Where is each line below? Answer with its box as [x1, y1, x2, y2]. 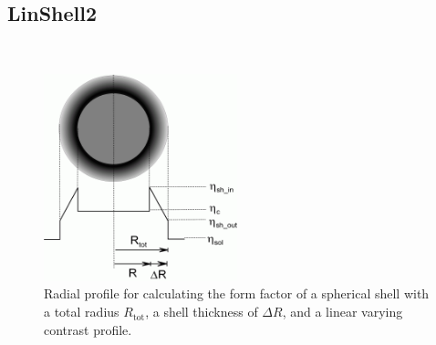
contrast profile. [44, 319, 132, 339]
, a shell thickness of [145, 302, 258, 321]
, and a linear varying [282, 302, 403, 321]
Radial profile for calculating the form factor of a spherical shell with [44, 284, 430, 303]
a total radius [44, 302, 119, 321]
